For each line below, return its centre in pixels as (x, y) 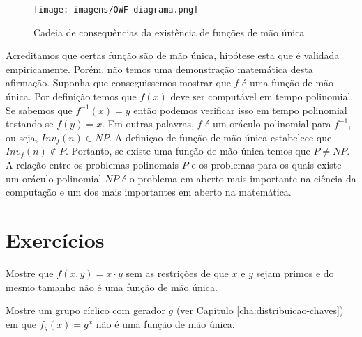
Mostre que (30, 273)
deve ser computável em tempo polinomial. (262, 96)
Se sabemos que (39, 110)
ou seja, (22, 137)
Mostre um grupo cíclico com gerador (85, 310)
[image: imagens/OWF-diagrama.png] (116, 10)
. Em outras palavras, (148, 124)
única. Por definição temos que (71, 96)
